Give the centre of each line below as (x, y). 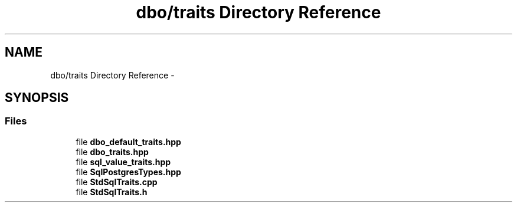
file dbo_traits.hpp (112, 152)
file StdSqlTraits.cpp (117, 182)
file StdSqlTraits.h (112, 192)
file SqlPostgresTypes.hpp (128, 172)
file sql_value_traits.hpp (123, 162)
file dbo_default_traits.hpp (128, 142)
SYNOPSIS (37, 98)
